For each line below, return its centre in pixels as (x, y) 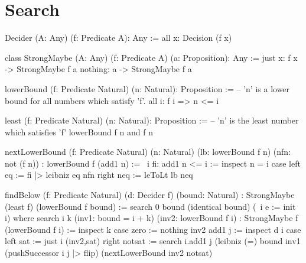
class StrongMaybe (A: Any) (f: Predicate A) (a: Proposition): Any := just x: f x (151, 57)
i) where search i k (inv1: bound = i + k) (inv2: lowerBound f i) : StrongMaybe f (152, 218)
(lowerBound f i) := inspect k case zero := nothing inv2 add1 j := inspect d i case (153, 229)
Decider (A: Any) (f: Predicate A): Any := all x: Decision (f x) (118, 38)
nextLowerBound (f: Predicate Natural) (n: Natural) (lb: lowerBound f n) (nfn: (148, 152)
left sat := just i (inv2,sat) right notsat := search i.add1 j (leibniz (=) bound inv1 (153, 241)
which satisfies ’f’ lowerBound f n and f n (79, 131)
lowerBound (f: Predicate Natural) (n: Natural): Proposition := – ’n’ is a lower (147, 88)
